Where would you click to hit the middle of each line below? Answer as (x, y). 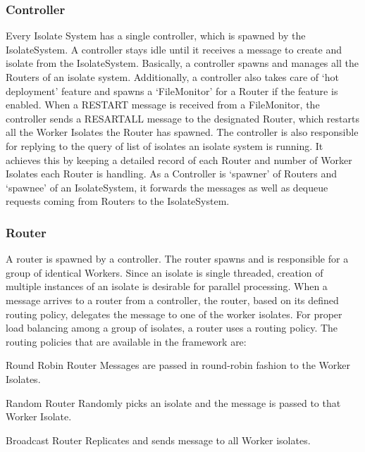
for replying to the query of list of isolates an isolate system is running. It (165, 145)
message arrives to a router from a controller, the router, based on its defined (172, 300)
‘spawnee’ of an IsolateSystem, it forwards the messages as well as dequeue (167, 187)
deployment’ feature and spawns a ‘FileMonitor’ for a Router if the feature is (172, 90)
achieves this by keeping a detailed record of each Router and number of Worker (179, 159)
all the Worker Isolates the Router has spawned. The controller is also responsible (182, 132)
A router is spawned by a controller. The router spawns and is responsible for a (177, 259)
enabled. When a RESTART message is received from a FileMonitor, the (163, 105)
